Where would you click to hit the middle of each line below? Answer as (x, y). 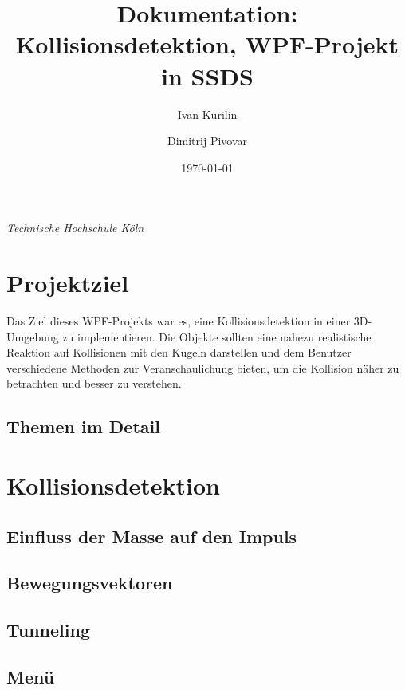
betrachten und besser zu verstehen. (94, 383)
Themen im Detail (83, 426)
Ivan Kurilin (207, 114)
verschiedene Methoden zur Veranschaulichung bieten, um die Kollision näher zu (203, 367)
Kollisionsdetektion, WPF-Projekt (207, 44)
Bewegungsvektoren (90, 583)
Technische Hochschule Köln (75, 228)
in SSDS (207, 75)
